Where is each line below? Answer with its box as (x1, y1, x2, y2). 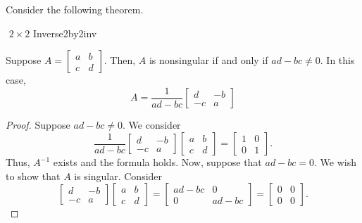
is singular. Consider (74, 168, 163, 183)
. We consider (123, 117, 181, 132)
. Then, (104, 53, 136, 68)
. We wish (314, 155, 356, 170)
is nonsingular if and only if (149, 53, 268, 68)
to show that (6, 168, 61, 183)
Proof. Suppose (6, 117, 70, 132)
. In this (320, 53, 355, 68)
